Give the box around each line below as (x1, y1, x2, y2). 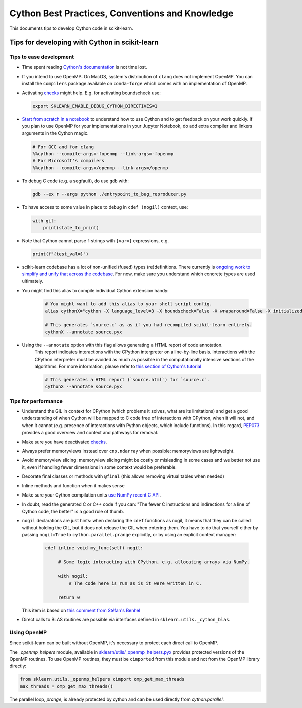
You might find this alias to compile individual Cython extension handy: (22, 288, 169, 294)
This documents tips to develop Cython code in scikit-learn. (9, 25, 133, 31)
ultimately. (22, 278, 44, 284)
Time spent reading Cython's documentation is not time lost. (22, 64, 148, 70)
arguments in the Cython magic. (22, 130, 89, 136)
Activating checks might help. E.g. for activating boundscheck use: (22, 90, 161, 96)
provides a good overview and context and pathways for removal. (22, 430, 159, 436)
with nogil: (58, 573, 88, 579)
